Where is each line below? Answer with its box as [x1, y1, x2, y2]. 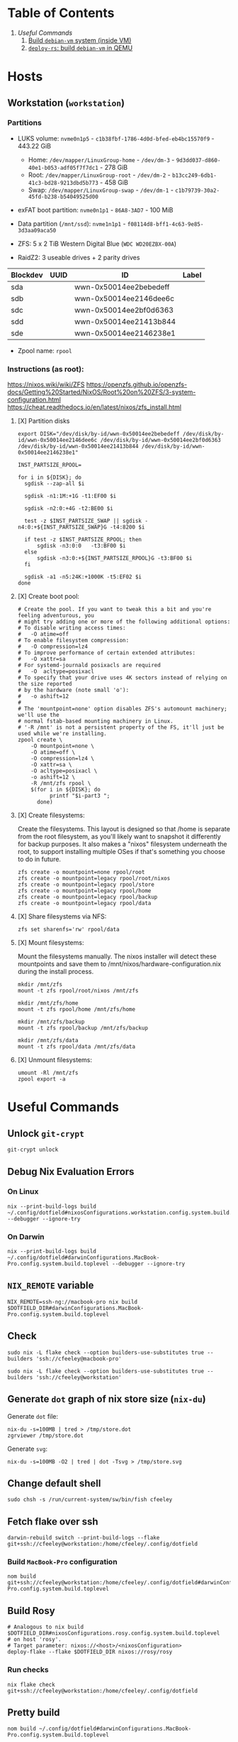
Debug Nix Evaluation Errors [7, 1165, 135, 1177]
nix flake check [7, 1681, 55, 1688]
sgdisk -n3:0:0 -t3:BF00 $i [36, 542, 126, 550]
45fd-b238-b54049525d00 [28, 193, 99, 200]
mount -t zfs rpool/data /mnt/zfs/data [17, 1043, 136, 1051]
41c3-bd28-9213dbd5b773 [28, 179, 99, 186]
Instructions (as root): [7, 364, 84, 374]
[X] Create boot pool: [17, 592, 80, 601]
